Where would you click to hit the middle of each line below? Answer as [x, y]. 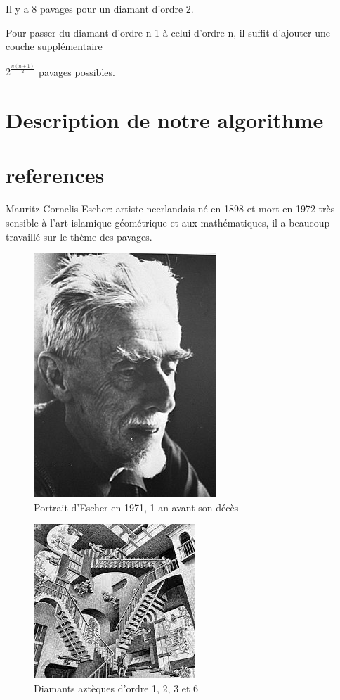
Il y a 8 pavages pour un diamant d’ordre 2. [100, 8]
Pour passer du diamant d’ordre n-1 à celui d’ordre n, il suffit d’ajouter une [168, 32]
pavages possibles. [77, 71]
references [55, 175]
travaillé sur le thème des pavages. [79, 236]
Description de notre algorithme [165, 120]
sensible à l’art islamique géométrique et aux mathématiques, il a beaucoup [168, 222]
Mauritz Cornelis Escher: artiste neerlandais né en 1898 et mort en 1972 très [170, 209]
